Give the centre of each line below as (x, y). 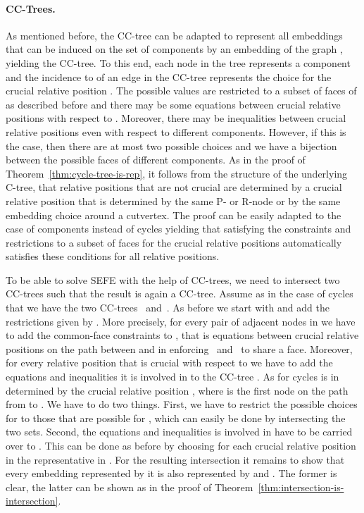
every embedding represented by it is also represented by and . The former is (171, 473)
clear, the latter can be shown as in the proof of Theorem (130, 487)
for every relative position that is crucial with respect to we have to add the (169, 363)
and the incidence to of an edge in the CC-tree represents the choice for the (169, 76)
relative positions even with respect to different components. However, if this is (176, 131)
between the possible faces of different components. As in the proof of (156, 160)
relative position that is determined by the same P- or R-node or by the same (173, 200)
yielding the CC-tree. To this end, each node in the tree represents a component (178, 62)
